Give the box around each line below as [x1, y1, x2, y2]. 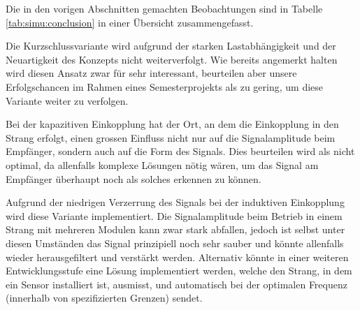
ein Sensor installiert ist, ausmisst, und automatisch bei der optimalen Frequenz [6, 276, 347, 291]
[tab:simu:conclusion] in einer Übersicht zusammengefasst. [6, 15, 254, 29]
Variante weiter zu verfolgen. [6, 93, 129, 108]
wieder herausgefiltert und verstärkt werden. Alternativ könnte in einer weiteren [6, 249, 349, 264]
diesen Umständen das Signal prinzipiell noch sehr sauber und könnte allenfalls [6, 235, 344, 250]
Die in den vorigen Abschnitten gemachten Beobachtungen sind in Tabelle [6, 1, 323, 15]
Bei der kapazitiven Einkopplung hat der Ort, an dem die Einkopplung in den [6, 117, 339, 131]
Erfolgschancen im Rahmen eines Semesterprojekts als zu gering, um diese [6, 79, 324, 94]
